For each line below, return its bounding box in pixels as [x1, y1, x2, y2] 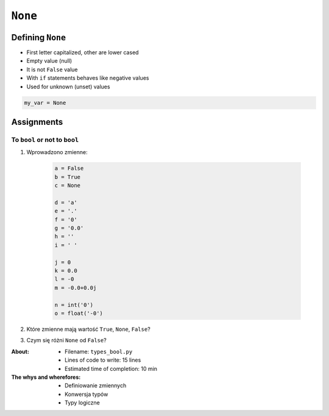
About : [11, 348, 30, 355]
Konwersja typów [65, 390, 108, 398]
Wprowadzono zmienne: [26, 149, 88, 156]
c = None [54, 182, 81, 189]
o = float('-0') [54, 309, 104, 317]
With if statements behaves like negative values [26, 74, 149, 82]
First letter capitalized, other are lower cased [26, 49, 140, 56]
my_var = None [24, 99, 66, 106]
